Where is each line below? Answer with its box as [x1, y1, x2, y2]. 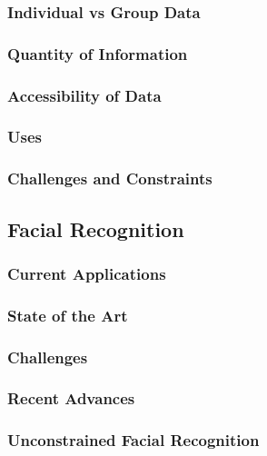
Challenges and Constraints [7, 167, 213, 190]
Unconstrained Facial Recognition [7, 429, 260, 451]
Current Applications [7, 262, 166, 284]
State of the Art [7, 303, 128, 326]
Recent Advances [7, 387, 135, 410]
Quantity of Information [7, 42, 188, 64]
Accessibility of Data [7, 84, 162, 106]
